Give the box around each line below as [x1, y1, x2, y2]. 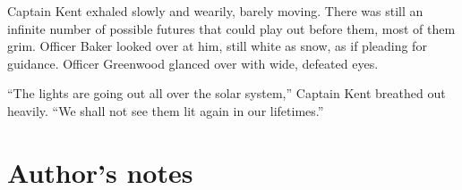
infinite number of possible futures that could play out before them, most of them [7, 19, 456, 37]
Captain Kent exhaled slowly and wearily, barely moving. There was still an [7, 2, 423, 20]
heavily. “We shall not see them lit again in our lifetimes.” [7, 101, 324, 120]
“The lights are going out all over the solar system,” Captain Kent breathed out [7, 84, 446, 103]
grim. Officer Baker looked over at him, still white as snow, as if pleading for [7, 37, 427, 55]
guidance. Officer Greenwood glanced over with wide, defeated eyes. [7, 54, 379, 72]
